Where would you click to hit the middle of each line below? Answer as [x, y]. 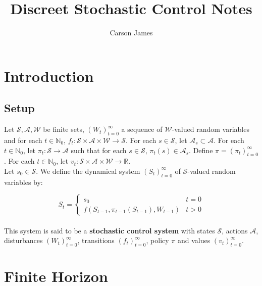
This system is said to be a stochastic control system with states [110, 230]
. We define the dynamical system [88, 171]
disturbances [23, 240]
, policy [158, 240]
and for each [23, 140]
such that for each [99, 150]
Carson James [131, 33]
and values [194, 240]
